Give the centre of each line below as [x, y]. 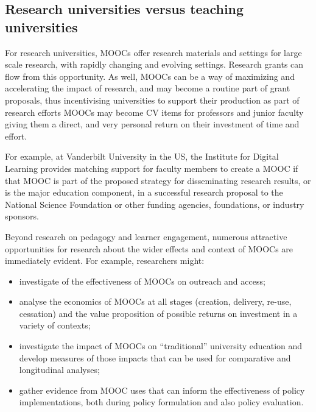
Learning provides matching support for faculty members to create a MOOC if [152, 168]
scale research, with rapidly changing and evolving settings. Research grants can [154, 64]
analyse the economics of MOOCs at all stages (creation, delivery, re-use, [155, 301]
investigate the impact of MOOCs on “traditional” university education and [161, 346]
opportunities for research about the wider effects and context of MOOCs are [149, 248]
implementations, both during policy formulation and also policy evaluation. [161, 402]
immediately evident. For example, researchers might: [105, 261]
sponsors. [22, 216]
